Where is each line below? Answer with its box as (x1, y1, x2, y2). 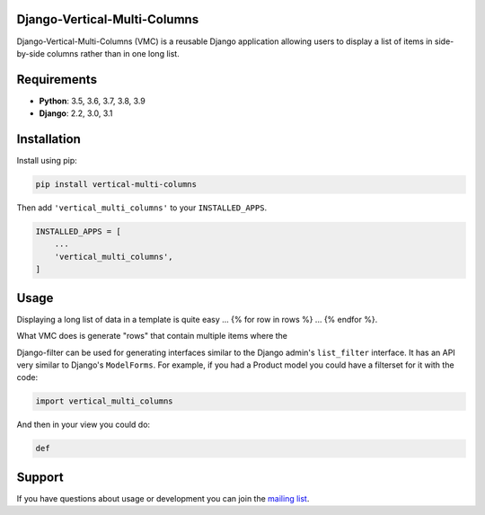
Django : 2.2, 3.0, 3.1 (39, 108, 113, 119)
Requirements (16, 72, 98, 87)
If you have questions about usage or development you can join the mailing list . (16, 493, 310, 503)
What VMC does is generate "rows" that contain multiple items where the (16, 331, 287, 342)
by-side (16, 48, 45, 58)
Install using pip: (16, 155, 78, 166)
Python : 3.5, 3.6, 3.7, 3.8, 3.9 (39, 95, 145, 106)
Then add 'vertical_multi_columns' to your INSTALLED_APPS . (16, 202, 268, 213)
